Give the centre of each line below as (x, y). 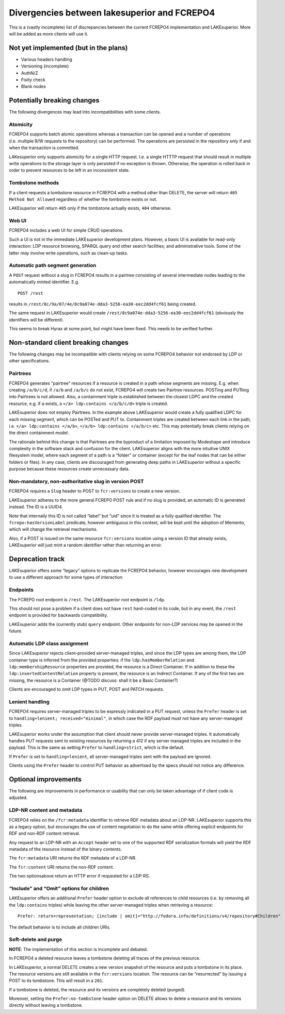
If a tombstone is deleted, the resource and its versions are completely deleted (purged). (97, 989)
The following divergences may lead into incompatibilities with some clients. (85, 112)
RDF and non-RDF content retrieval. (45, 833)
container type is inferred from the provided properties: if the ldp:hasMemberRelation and (102, 660)
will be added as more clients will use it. (49, 34)
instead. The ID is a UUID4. (36, 507)
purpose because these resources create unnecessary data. (69, 469)
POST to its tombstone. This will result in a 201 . (56, 980)
